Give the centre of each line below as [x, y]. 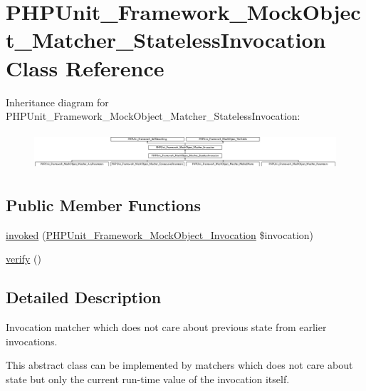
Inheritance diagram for [57, 102]
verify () [23, 259]
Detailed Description [84, 297]
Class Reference [85, 67]
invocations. [32, 341]
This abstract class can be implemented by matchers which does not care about [179, 365]
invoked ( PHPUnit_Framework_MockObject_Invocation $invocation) [160, 234]
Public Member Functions [103, 204]
